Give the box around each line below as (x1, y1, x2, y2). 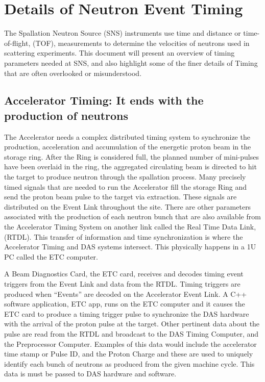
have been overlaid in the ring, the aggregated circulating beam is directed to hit (4, 161, 257, 172)
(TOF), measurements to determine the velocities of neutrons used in (33, 37, 250, 48)
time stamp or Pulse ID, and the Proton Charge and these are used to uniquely (4, 348, 253, 359)
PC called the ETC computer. (4, 251, 98, 262)
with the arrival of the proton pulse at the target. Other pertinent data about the (4, 318, 260, 329)
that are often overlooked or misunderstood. (4, 67, 142, 78)
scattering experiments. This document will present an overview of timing (4, 47, 235, 58)
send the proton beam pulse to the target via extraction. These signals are (4, 191, 237, 202)
